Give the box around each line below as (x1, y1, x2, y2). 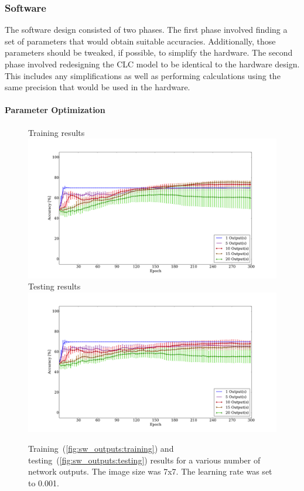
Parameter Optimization (5, 104, 105, 116)
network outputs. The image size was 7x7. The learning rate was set (28, 465, 272, 478)
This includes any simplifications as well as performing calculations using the (5, 69, 281, 81)
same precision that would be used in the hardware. (5, 81, 190, 93)
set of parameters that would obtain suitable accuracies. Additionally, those (5, 35, 276, 47)
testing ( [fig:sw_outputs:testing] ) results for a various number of (28, 454, 261, 466)
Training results (28, 126, 85, 138)
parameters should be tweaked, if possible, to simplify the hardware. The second (5, 46, 293, 59)
